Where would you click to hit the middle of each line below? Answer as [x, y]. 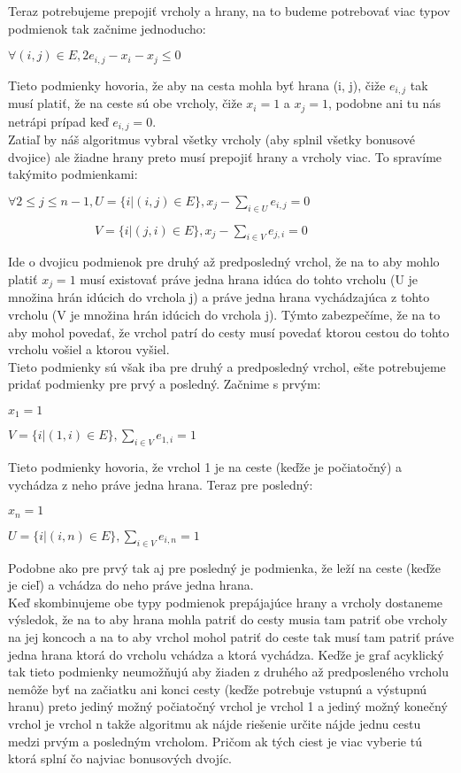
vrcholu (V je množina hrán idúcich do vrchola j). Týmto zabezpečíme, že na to [224, 315]
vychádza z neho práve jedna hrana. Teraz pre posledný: [161, 484]
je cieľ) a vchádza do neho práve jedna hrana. [131, 585]
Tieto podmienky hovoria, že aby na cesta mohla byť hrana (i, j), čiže [197, 85]
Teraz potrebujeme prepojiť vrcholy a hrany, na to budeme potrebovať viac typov [229, 11]
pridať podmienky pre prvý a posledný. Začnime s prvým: [165, 384]
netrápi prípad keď [58, 121]
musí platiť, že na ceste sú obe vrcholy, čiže [125, 103]
